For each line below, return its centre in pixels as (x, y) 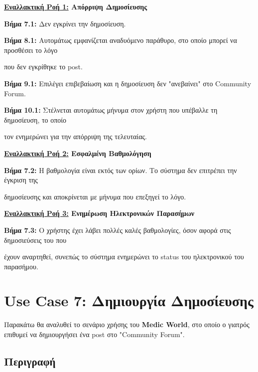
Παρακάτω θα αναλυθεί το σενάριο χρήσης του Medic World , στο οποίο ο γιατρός (127, 324)
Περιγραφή (30, 361)
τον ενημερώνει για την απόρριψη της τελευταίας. (75, 136)
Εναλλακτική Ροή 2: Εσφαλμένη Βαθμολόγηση (78, 153)
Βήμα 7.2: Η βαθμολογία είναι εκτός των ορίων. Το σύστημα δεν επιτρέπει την (121, 170)
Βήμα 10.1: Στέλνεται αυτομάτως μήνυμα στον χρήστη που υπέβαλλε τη (111, 110)
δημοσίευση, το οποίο (35, 119)
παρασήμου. (21, 266)
